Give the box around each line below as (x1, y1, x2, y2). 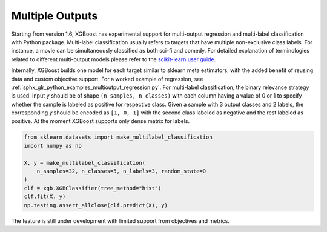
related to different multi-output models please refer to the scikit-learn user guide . (11, 55, 216, 63)
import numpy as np (24, 142, 82, 149)
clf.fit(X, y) (24, 193, 66, 200)
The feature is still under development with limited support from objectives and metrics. (11, 217, 230, 224)
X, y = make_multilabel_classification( (24, 159, 145, 166)
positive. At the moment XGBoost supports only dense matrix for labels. (11, 118, 190, 125)
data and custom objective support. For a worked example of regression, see (11, 75, 203, 82)
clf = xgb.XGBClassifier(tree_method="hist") (24, 185, 162, 191)
